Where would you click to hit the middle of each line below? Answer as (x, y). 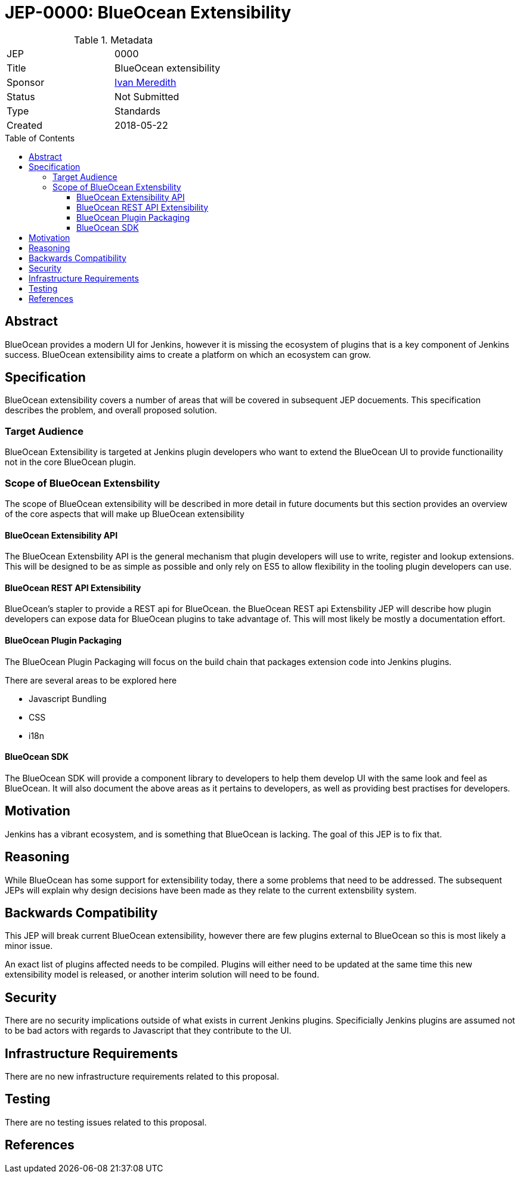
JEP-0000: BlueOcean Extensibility (148, 13)
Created (25, 125)
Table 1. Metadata (113, 40)
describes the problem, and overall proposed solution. (111, 410)
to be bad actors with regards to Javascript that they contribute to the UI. (148, 1031)
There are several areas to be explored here (91, 680)
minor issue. (29, 946)
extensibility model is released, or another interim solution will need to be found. (162, 975)
